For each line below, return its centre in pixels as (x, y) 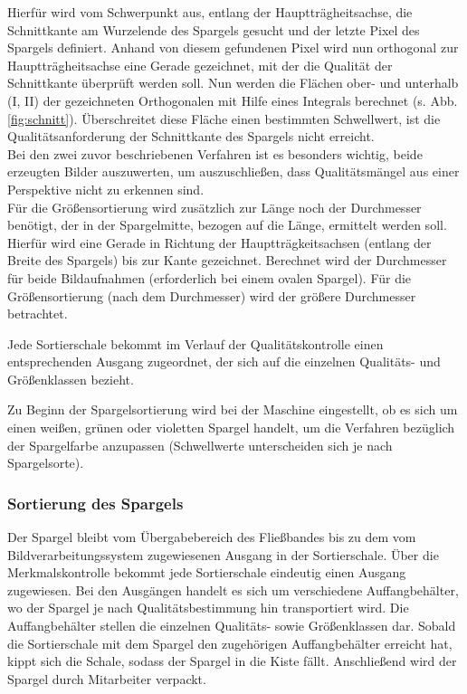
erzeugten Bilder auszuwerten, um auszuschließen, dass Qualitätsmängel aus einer (233, 171)
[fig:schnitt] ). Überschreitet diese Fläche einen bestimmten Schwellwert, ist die (224, 118)
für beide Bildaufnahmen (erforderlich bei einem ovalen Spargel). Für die (210, 277)
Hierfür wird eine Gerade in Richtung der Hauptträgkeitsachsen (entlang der (219, 242)
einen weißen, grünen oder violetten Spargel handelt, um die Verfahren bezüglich (231, 428)
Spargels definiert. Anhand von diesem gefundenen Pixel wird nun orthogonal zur (233, 48)
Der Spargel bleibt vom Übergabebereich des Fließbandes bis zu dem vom (212, 537)
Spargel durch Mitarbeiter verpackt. (107, 678)
